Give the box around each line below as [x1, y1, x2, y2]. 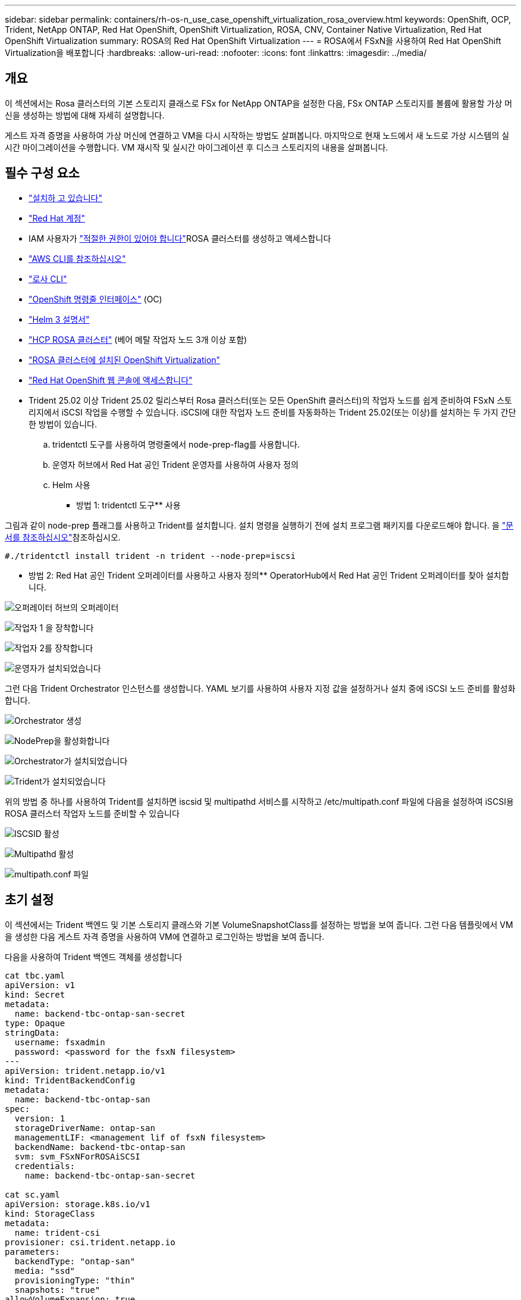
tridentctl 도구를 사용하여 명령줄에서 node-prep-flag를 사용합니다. [52, 439, 300, 449]
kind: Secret [5, 989, 65, 999]
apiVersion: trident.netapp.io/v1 [5, 1065, 165, 1076]
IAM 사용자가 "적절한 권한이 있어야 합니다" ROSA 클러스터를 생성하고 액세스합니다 [29, 233, 331, 243]
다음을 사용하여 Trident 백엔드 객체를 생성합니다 [5, 951, 183, 962]
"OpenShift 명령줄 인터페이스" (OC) [29, 293, 162, 304]
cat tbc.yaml [5, 970, 65, 980]
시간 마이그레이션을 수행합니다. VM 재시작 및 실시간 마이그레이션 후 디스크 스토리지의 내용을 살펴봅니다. [5, 142, 388, 152]
